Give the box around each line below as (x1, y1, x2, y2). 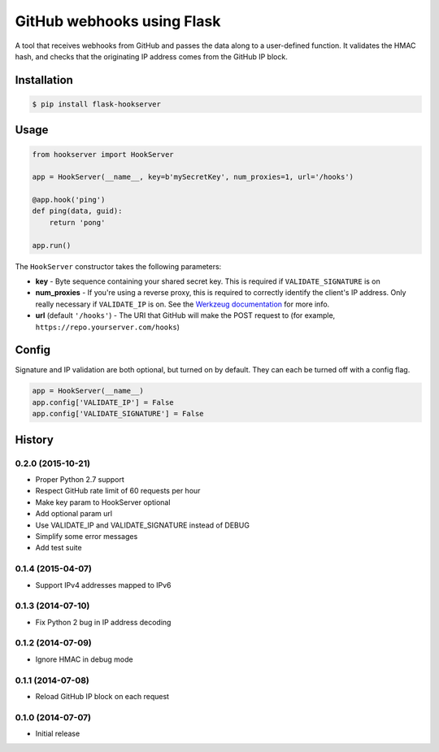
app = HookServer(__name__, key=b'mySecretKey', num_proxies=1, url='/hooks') (32, 172, 354, 182)
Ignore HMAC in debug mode (35, 654, 133, 664)
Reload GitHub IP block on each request (35, 691, 170, 701)
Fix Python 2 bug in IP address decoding (35, 617, 172, 627)
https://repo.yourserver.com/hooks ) (35, 322, 180, 332)
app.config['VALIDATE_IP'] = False (32, 398, 174, 406)
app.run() (32, 241, 72, 250)
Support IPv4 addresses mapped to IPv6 (35, 580, 172, 589)
